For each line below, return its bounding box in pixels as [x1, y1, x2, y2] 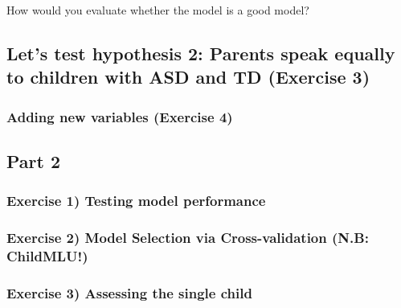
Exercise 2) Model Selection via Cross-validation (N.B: [6, 228, 369, 248]
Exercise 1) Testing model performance [6, 191, 266, 211]
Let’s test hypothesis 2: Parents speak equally [6, 40, 395, 65]
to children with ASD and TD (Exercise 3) [6, 64, 370, 89]
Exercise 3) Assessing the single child [6, 282, 252, 302]
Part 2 [6, 149, 61, 173]
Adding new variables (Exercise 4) [6, 106, 233, 126]
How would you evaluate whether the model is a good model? [6, 2, 309, 18]
